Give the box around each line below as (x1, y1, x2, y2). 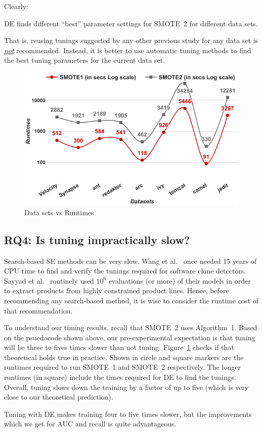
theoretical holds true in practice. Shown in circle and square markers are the (4, 351, 244, 362)
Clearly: (4, 1, 28, 11)
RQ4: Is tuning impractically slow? (4, 231, 190, 247)
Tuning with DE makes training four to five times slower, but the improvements (4, 408, 252, 419)
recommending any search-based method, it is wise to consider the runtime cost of (4, 295, 259, 305)
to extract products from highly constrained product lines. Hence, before (4, 285, 229, 296)
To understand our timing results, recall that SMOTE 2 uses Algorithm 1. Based (4, 322, 257, 333)
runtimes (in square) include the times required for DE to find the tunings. (4, 372, 236, 382)
